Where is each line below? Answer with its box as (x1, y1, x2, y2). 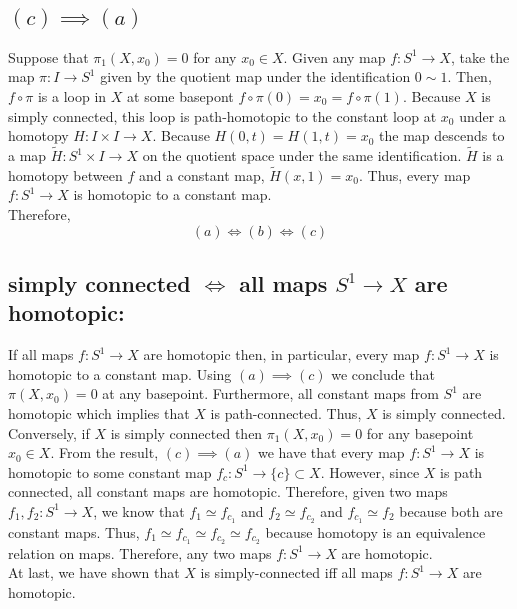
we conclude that (331, 363, 436, 384)
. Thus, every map (359, 164, 471, 185)
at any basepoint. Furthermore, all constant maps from (102, 383, 439, 404)
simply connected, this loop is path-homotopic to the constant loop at (8, 105, 437, 126)
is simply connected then (110, 422, 263, 443)
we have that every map (257, 442, 405, 463)
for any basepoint (366, 422, 474, 443)
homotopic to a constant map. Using (8, 363, 232, 384)
